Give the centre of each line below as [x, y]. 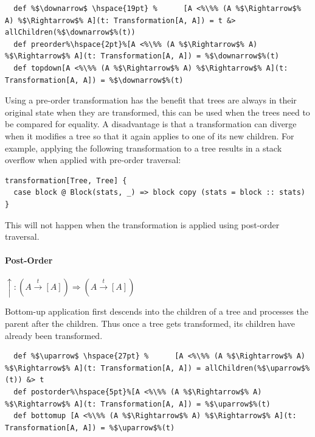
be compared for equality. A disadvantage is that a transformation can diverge [151, 124]
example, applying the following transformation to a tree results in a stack [144, 148]
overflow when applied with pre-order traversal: [93, 160]
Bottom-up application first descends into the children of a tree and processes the [157, 311]
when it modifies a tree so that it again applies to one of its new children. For [150, 135]
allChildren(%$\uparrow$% [258, 368]
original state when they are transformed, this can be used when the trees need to [157, 112]
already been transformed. [54, 335]
